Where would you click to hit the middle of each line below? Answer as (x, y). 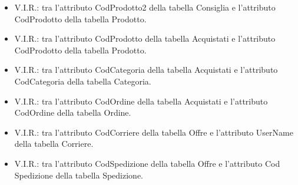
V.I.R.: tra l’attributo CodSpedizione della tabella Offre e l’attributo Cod (147, 163)
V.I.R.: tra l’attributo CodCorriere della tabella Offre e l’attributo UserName (154, 132)
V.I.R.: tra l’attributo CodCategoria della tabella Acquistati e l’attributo (146, 70)
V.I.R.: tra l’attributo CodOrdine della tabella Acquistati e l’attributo (141, 101)
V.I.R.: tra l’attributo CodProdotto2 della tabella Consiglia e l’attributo (145, 7)
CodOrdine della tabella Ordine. (73, 112)
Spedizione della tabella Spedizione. (79, 175)
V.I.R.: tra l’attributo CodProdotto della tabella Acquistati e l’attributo (145, 38)
